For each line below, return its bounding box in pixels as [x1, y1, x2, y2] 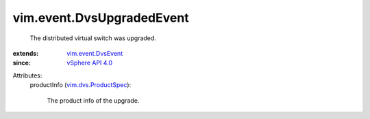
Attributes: [12, 71, 42, 80]
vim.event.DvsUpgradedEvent [12, 10, 189, 25]
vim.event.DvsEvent [66, 49, 123, 57]
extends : [12, 49, 39, 57]
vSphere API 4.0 [66, 58, 113, 67]
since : [12, 58, 31, 67]
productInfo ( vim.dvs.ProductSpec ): [29, 81, 132, 89]
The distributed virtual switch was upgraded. [29, 34, 157, 42]
